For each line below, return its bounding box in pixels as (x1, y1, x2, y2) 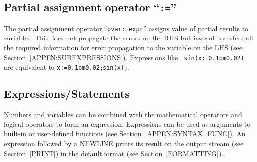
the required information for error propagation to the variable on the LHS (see (4, 42, 242, 53)
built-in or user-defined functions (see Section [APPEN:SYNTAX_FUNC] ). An (4, 128, 246, 139)
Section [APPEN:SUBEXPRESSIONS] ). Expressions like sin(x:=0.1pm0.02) (4, 52, 244, 62)
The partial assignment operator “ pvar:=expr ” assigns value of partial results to (4, 23, 249, 33)
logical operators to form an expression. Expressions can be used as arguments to (4, 119, 251, 129)
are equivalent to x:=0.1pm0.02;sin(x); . (4, 62, 130, 72)
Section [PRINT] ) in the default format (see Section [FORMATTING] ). (4, 148, 224, 158)
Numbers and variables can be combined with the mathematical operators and (4, 109, 242, 120)
